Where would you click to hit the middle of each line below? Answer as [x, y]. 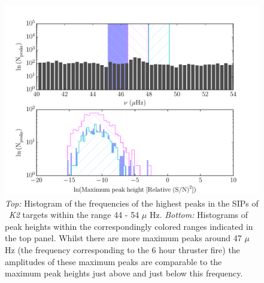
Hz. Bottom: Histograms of [199, 215]
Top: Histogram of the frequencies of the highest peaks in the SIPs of [132, 203]
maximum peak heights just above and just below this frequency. [124, 273]
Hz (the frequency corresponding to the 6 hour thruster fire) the [122, 249]
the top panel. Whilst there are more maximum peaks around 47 [123, 238]
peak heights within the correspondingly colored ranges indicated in [129, 226]
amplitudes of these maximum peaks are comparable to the [113, 261]
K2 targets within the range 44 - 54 [74, 215]
